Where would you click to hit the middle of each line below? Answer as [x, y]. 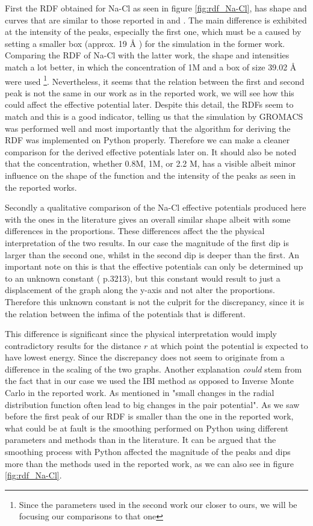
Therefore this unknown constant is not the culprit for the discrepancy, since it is [155, 301]
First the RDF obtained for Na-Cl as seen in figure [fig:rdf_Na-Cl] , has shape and [156, 8]
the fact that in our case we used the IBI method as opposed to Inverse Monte [150, 381]
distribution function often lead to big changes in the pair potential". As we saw [152, 404]
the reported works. [41, 187]
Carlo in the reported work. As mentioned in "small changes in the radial [140, 393]
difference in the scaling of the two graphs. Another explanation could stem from [153, 369]
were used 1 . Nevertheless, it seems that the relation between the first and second [155, 80]
